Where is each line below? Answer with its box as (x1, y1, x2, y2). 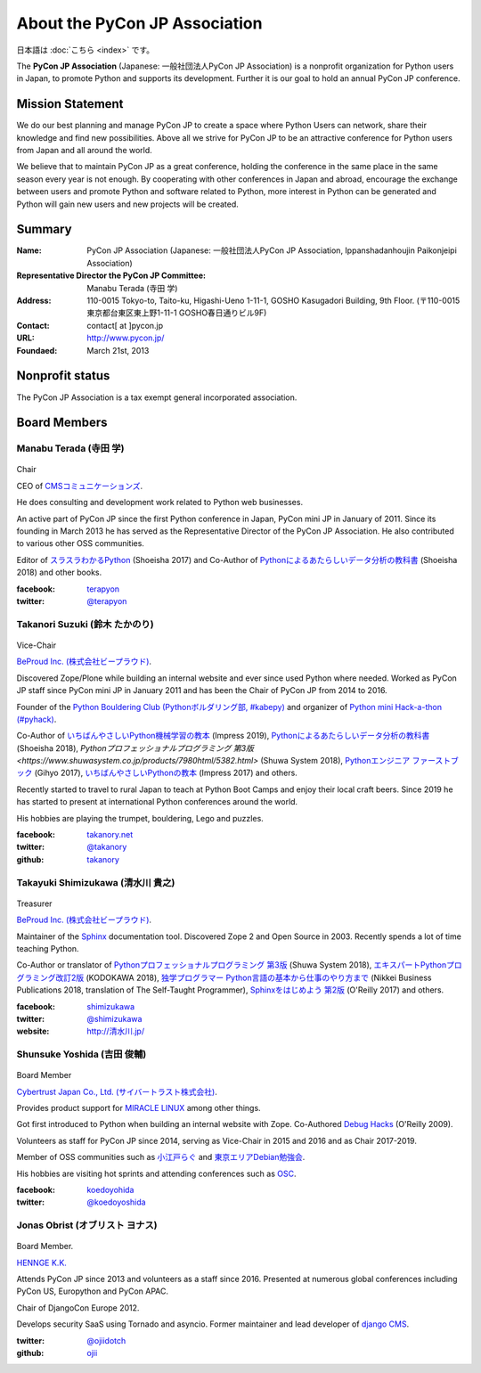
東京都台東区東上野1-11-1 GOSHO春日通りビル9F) (86, 307, 267, 318)
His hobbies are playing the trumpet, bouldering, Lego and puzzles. (16, 813, 265, 823)
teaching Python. (16, 943, 79, 953)
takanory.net (86, 830, 134, 840)
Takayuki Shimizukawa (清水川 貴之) (16, 876, 175, 888)
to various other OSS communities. (16, 538, 144, 549)
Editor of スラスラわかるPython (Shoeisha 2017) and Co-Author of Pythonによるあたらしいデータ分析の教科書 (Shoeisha (16, 554, 458, 565)
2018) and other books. (16, 567, 102, 578)
